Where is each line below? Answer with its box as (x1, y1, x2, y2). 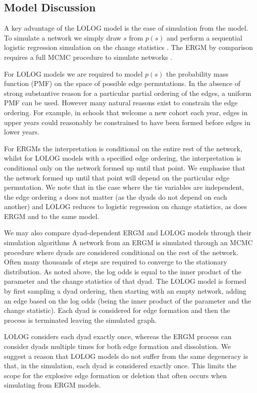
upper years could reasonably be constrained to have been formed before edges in (4, 117, 251, 127)
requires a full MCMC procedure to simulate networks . (4, 51, 172, 62)
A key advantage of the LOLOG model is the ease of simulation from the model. (4, 23, 249, 33)
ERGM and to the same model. (4, 211, 100, 221)
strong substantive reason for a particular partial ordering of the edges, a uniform (4, 87, 252, 98)
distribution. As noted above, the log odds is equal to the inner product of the (4, 266, 242, 276)
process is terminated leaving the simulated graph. (4, 314, 157, 325)
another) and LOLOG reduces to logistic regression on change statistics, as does (4, 201, 247, 212)
